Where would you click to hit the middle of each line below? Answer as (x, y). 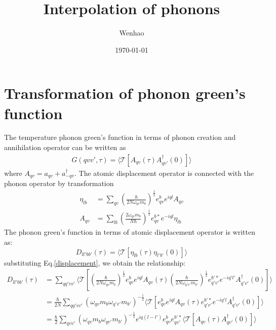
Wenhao (132, 33)
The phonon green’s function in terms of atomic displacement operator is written (130, 232)
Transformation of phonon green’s (125, 93)
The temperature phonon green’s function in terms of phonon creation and (120, 137)
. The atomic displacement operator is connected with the (164, 173)
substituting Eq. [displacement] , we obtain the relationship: (95, 262)
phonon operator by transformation (59, 183)
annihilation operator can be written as (65, 147)
